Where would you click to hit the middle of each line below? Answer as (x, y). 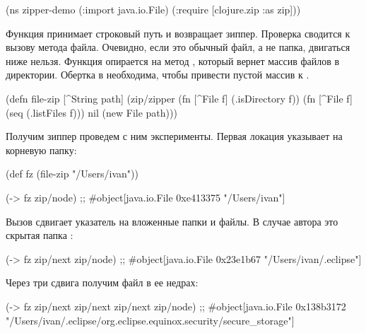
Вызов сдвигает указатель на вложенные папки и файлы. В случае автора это (172, 221)
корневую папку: (41, 150)
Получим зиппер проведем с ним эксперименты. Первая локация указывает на (174, 136)
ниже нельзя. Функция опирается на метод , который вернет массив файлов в (173, 60)
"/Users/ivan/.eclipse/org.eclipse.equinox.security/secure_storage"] (150, 320)
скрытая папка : (40, 235)
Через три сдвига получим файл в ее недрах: (102, 282)
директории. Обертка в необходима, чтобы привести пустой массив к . (158, 75)
